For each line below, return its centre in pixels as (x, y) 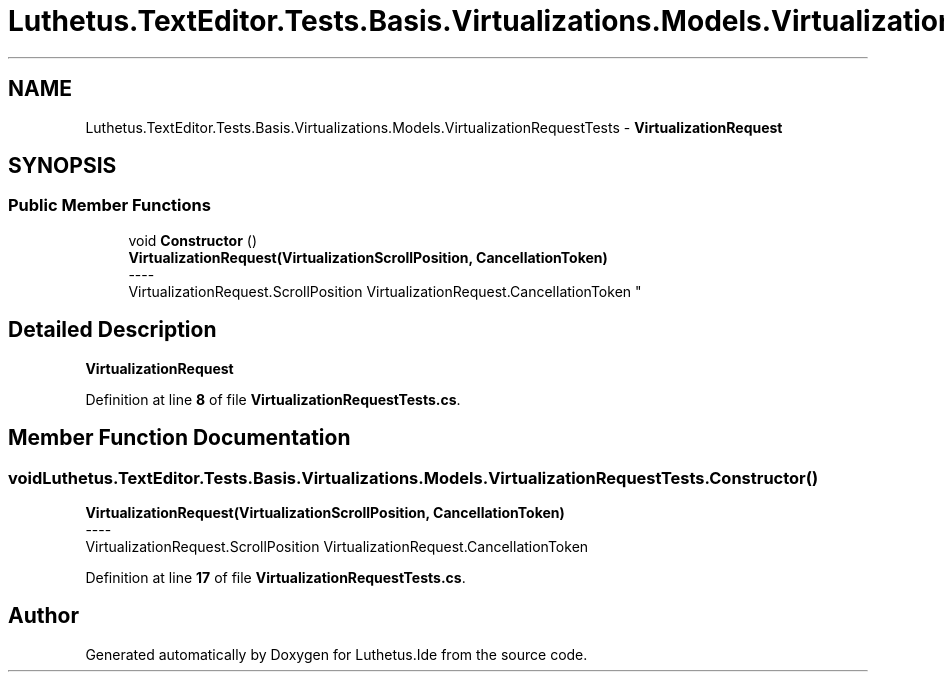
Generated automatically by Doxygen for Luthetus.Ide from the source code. (336, 654)
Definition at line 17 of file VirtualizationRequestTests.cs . (275, 577)
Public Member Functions (109, 205)
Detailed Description (112, 330)
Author (43, 616)
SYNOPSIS (62, 166)
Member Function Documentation (179, 438)
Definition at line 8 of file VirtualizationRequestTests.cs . (273, 399)
